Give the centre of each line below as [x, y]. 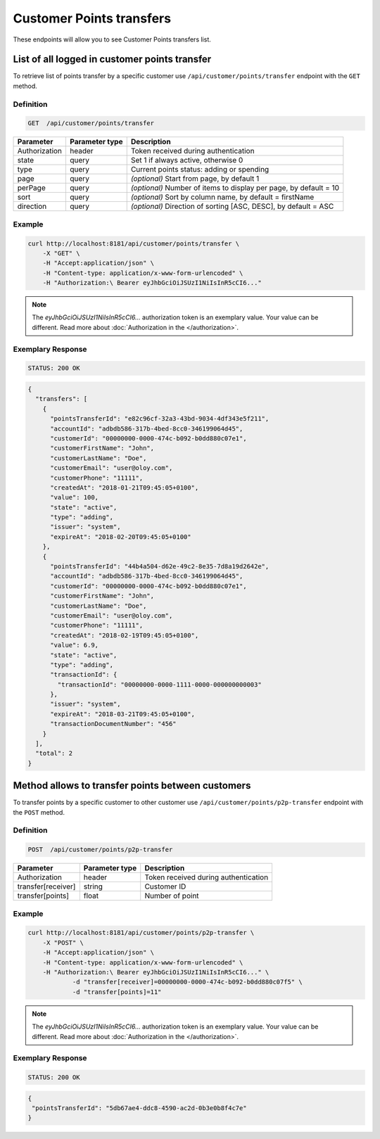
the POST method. [39, 812]
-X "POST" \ [63, 942]
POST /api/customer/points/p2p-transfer [100, 850]
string [93, 886]
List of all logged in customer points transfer [112, 59]
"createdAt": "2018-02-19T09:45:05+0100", [125, 635]
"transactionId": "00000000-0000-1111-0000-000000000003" [159, 685]
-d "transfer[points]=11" [117, 992]
